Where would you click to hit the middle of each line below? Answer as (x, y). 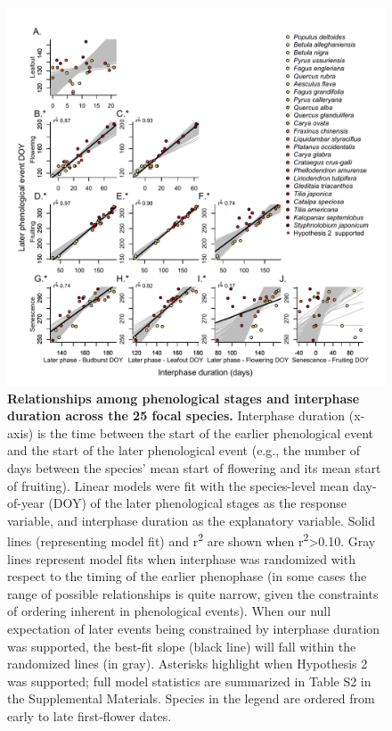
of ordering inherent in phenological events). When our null (169, 611)
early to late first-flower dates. (90, 715)
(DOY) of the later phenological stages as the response (197, 503)
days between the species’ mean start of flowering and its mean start (194, 467)
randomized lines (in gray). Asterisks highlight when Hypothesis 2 (188, 664)
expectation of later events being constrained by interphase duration (194, 628)
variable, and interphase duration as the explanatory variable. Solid (192, 520)
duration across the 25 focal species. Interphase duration (176, 415)
